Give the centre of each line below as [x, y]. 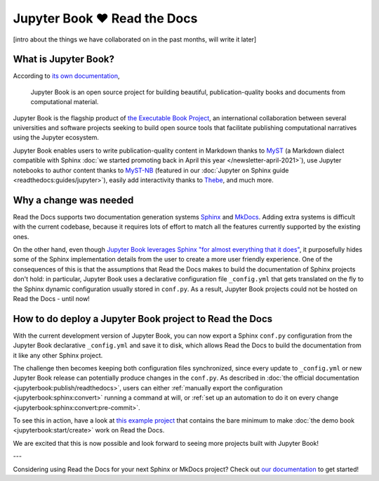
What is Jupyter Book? [64, 59]
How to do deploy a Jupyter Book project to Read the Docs [143, 319]
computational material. [65, 102]
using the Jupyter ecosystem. [56, 138]
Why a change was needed [73, 200]
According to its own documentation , [66, 76]
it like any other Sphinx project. [58, 355]
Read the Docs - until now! [52, 299]
